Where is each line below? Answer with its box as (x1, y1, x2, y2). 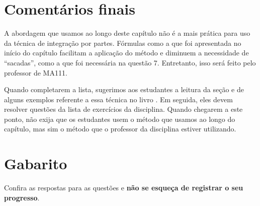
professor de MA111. (4, 67, 67, 78)
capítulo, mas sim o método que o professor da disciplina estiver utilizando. (4, 123, 236, 134)
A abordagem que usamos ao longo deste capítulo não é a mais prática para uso (4, 28, 250, 38)
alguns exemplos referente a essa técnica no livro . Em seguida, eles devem (4, 94, 233, 104)
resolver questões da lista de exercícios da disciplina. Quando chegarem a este (4, 104, 243, 114)
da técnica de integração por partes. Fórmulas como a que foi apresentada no (4, 37, 241, 48)
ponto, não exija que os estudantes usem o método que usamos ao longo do (4, 113, 235, 124)
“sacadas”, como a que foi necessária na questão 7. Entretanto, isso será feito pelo (4, 57, 256, 67)
